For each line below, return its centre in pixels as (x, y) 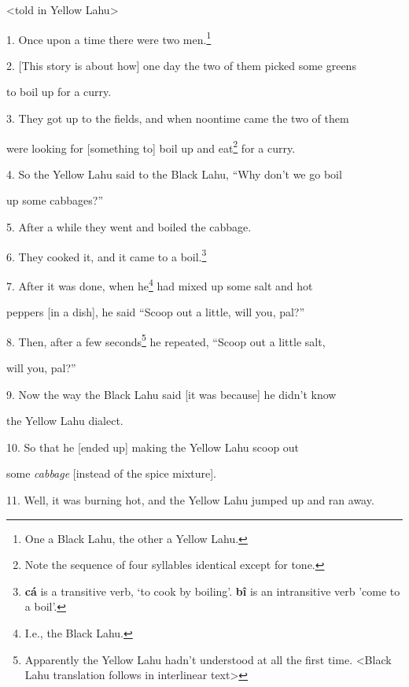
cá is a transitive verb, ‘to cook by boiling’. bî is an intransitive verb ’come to (212, 591)
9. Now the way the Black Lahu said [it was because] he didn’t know (171, 394)
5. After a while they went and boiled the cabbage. (129, 227)
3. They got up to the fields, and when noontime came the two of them (178, 118)
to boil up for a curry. (59, 92)
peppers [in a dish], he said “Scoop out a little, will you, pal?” (156, 312)
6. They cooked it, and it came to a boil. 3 (107, 255)
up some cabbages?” (55, 200)
